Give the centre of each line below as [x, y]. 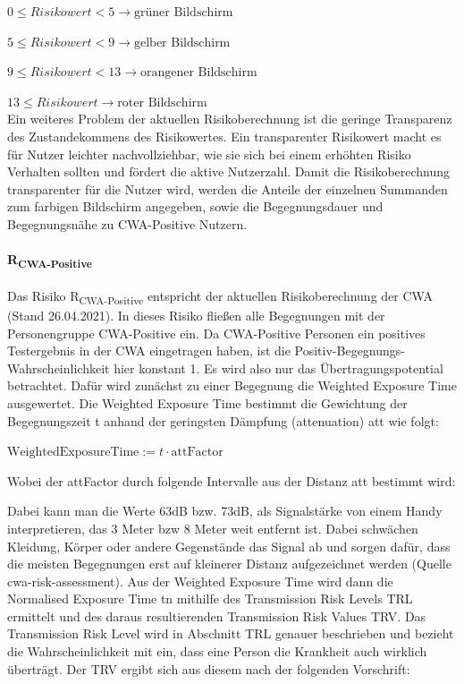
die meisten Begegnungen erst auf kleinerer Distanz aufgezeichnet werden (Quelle [229, 564]
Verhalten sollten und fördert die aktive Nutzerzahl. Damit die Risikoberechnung [229, 171]
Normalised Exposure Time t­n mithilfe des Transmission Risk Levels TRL [210, 598]
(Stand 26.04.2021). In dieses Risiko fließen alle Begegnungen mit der [196, 315]
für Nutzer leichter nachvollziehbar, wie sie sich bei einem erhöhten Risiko [209, 154]
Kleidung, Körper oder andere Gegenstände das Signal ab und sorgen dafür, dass [229, 546]
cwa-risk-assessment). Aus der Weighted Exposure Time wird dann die [200, 581]
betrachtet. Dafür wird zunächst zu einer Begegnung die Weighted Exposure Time [232, 385]
